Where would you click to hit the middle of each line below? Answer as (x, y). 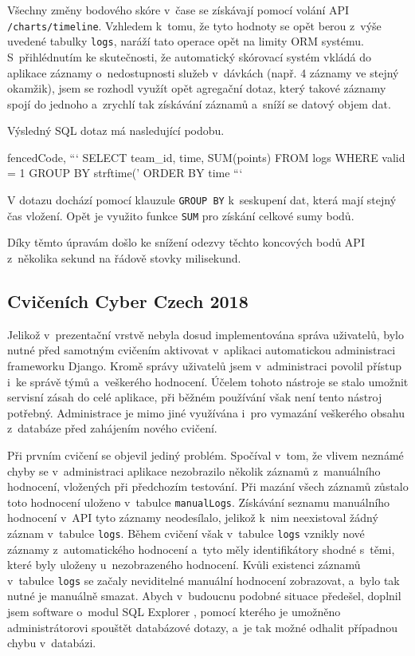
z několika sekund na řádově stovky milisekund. (124, 257)
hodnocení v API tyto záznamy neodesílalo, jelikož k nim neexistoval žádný (193, 518)
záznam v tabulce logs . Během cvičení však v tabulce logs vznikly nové (186, 533)
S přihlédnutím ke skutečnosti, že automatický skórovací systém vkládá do (190, 56)
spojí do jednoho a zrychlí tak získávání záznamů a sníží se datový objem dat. (199, 103)
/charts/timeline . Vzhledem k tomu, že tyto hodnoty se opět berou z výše (194, 25)
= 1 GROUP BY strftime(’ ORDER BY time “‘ (125, 173)
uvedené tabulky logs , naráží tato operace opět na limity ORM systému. (186, 41)
